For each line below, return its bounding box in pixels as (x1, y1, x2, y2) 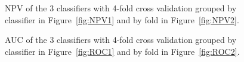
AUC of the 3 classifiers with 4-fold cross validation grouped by (5, 33, 237, 46)
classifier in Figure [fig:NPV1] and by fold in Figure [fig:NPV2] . (5, 13, 239, 26)
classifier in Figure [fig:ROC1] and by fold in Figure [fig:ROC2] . (5, 45, 240, 57)
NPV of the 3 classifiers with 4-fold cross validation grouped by (5, 2, 237, 14)
